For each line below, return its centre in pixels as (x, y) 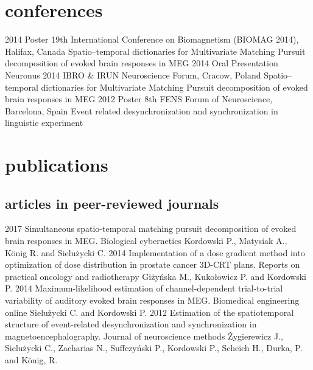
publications (57, 165)
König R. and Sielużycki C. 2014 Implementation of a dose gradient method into (155, 252)
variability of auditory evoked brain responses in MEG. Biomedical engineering (152, 300)
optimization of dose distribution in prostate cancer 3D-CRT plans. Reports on (153, 264)
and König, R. (31, 359)
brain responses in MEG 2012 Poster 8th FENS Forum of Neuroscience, (139, 99)
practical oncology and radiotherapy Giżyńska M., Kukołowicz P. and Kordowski (156, 276)
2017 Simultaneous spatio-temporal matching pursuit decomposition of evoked (151, 229)
